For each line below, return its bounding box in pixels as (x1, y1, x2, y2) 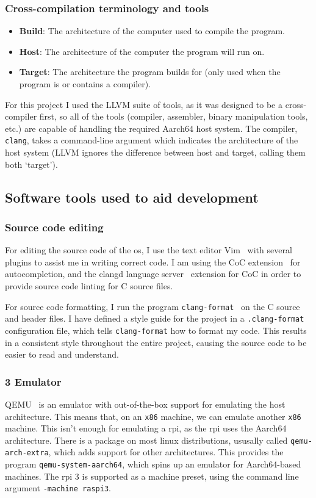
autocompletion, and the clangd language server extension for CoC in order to (5, 267, 301, 280)
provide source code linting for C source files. (5, 280, 173, 292)
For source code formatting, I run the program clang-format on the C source (5, 300, 300, 312)
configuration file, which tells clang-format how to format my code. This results (5, 323, 307, 336)
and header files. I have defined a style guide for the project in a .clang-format (5, 312, 304, 325)
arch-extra (5, 449, 49, 458)
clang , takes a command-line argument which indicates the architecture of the (5, 134, 298, 146)
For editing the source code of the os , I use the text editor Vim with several (5, 244, 292, 256)
